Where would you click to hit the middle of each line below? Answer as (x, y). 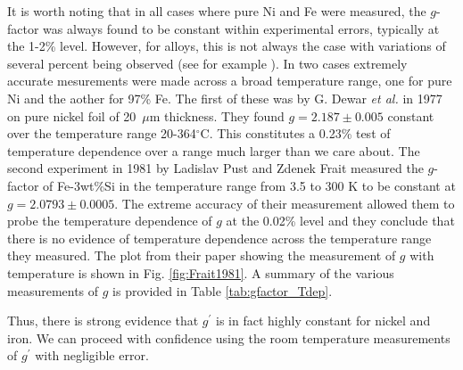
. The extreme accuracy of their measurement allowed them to (285, 203)
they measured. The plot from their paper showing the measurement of (202, 255)
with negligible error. (92, 355)
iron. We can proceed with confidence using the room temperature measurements (229, 337)
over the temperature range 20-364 (102, 133)
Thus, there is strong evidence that (103, 321)
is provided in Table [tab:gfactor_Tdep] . (223, 290)
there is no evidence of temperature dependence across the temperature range (219, 238)
